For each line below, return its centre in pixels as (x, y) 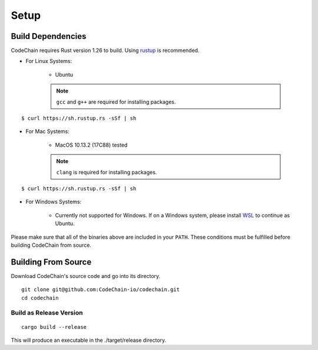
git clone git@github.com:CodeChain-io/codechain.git (100, 290)
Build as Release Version (47, 313)
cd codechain (40, 298)
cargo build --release (54, 327)
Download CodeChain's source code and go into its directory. (86, 276)
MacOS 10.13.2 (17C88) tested (91, 145)
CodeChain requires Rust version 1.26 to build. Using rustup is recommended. (105, 51)
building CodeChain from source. (51, 245)
